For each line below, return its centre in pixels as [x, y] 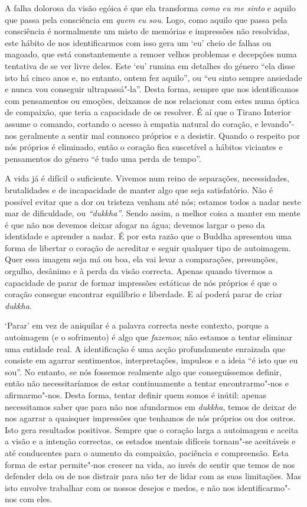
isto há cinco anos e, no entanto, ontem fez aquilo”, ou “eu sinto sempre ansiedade [153, 77]
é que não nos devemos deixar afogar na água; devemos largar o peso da [135, 224]
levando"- [278, 123]
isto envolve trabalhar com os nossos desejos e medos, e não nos [120, 487]
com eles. [36, 499]
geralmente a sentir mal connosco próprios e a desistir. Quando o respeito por [160, 135]
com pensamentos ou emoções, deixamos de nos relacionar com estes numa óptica [152, 100]
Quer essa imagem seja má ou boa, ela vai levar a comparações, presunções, [141, 259]
